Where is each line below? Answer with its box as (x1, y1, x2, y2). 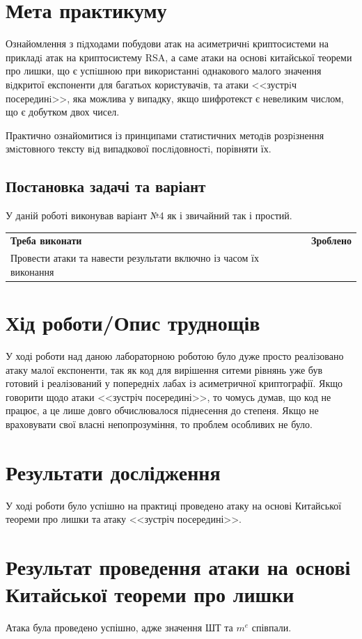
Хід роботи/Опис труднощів (6, 308, 260, 337)
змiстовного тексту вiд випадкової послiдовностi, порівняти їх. (6, 141, 271, 156)
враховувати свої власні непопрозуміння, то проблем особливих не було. (6, 417, 313, 432)
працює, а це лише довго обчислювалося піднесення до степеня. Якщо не (6, 403, 319, 418)
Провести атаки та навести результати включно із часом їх (10, 251, 259, 265)
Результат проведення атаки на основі (6, 553, 351, 581)
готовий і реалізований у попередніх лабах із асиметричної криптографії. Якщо (6, 376, 343, 390)
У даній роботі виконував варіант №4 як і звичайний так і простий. (6, 208, 292, 223)
